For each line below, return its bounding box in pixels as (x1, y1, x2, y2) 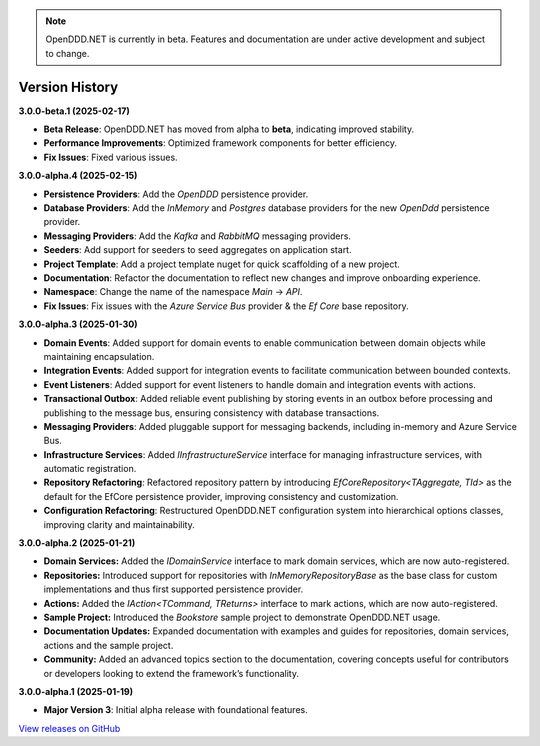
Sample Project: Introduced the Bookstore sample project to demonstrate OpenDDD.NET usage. (43, 611, 441, 623)
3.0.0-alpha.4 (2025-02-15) (18, 170, 138, 182)
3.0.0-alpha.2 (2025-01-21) (18, 537, 136, 549)
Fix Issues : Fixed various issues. (43, 151, 179, 163)
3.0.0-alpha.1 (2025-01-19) (18, 685, 134, 697)
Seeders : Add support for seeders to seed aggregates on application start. (43, 244, 352, 256)
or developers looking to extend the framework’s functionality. (43, 667, 300, 679)
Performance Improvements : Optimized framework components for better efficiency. (43, 137, 397, 149)
